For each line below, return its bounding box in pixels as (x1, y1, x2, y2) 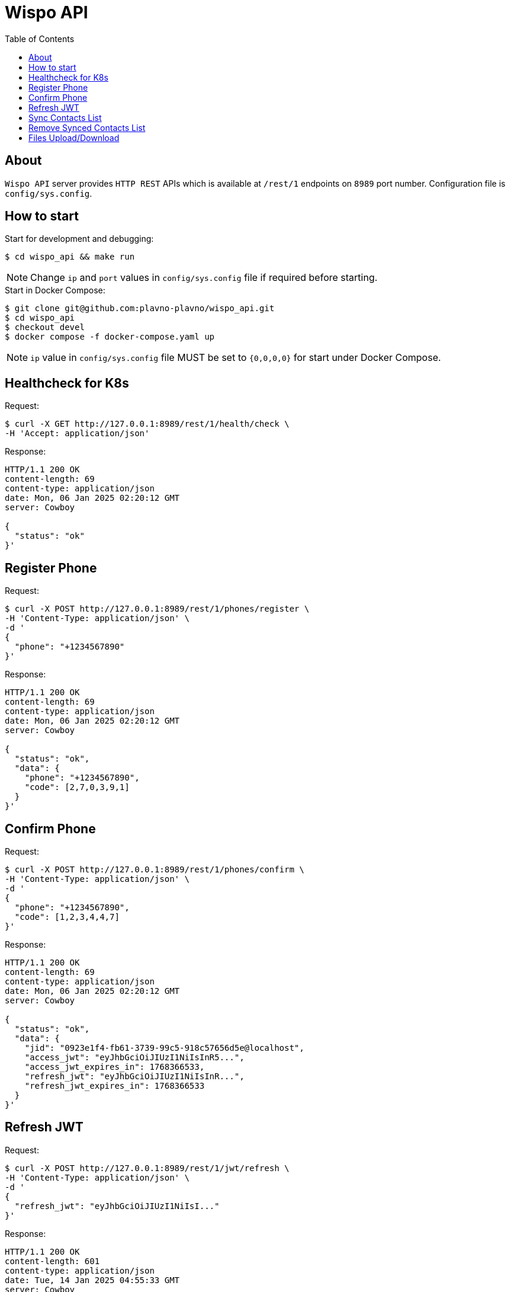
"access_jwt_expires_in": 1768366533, (24, 1061, 205, 1072)
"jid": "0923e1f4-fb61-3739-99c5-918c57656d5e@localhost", (24, 1042, 304, 1053)
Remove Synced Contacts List (28, 122, 146, 133)
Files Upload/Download (28, 132, 120, 143)
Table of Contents (5, 33, 75, 44)
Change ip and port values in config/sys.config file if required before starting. (30, 271, 378, 284)
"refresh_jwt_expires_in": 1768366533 (24, 1080, 205, 1090)
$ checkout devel (5, 322, 85, 332)
